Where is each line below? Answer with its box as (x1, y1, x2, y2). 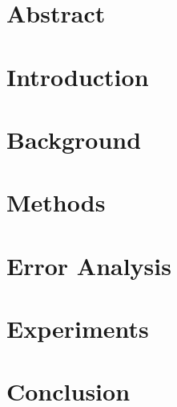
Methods (6, 186, 106, 219)
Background (6, 122, 142, 155)
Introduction (6, 60, 149, 92)
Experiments (6, 312, 149, 345)
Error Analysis (6, 249, 171, 282)
